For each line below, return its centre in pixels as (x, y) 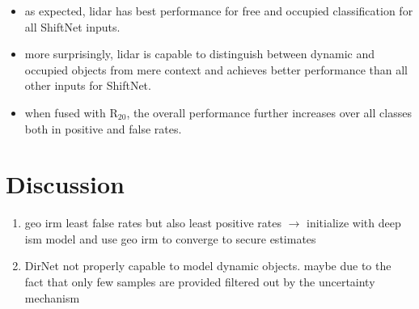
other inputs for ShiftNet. (88, 85)
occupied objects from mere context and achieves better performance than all (216, 69)
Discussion (65, 184)
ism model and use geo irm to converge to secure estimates (170, 238)
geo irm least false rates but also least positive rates (153, 223)
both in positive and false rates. (103, 128)
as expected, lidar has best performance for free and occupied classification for (219, 11)
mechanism (52, 297)
